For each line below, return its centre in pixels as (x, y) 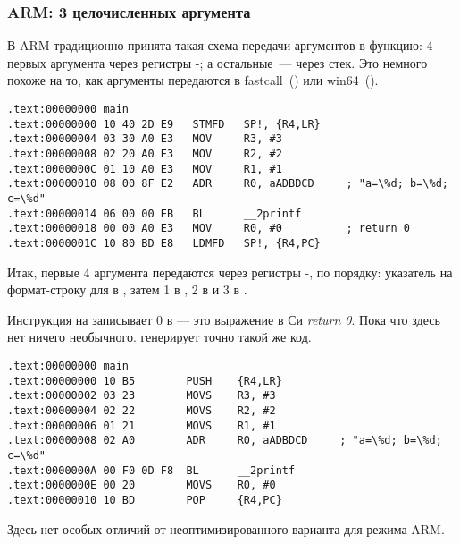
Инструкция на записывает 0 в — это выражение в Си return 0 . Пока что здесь (224, 319)
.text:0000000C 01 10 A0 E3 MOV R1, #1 (145, 169)
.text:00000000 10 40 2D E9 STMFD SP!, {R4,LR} (164, 124)
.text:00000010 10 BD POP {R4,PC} (145, 500)
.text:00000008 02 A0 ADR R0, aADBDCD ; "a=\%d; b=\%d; (225, 441)
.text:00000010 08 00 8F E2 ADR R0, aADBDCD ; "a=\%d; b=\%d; (228, 184)
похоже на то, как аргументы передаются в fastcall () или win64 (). (193, 80)
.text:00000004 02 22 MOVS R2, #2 (142, 410)
